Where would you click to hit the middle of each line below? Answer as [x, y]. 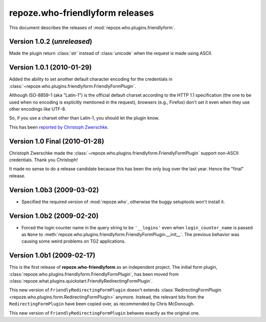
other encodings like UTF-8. [38, 109]
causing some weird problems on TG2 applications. [74, 241]
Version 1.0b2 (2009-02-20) [54, 216]
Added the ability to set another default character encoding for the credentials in [91, 79]
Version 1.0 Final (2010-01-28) [57, 141]
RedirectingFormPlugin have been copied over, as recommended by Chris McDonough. [102, 304]
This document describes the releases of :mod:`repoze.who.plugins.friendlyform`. [92, 28]
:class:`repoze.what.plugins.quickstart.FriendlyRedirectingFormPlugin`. [81, 281]
